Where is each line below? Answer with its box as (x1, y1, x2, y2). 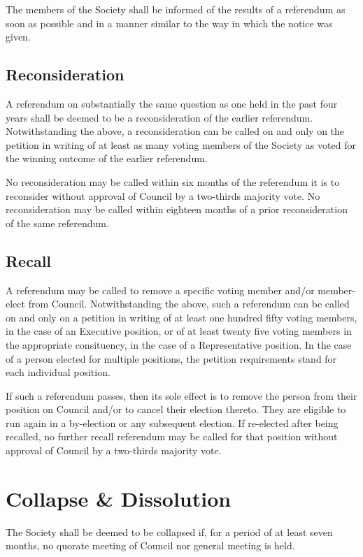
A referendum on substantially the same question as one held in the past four (6, 96, 338, 110)
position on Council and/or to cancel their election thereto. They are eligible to (6, 402, 346, 417)
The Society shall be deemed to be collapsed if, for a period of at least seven (6, 524, 333, 539)
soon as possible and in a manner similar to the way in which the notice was (6, 15, 333, 30)
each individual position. (6, 365, 111, 379)
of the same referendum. (6, 215, 109, 230)
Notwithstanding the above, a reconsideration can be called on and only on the (6, 124, 345, 138)
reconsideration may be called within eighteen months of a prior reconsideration (6, 202, 348, 217)
